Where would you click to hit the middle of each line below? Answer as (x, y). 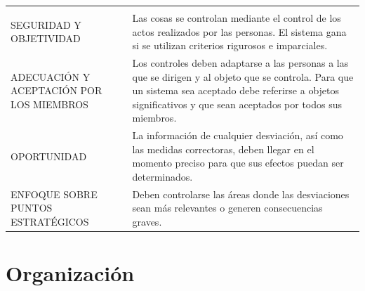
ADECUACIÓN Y (51, 76)
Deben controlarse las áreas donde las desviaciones (241, 194)
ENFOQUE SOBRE (54, 194)
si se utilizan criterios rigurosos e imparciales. (230, 45)
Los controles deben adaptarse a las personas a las (240, 63)
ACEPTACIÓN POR (57, 90)
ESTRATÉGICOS (50, 222)
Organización (70, 273)
